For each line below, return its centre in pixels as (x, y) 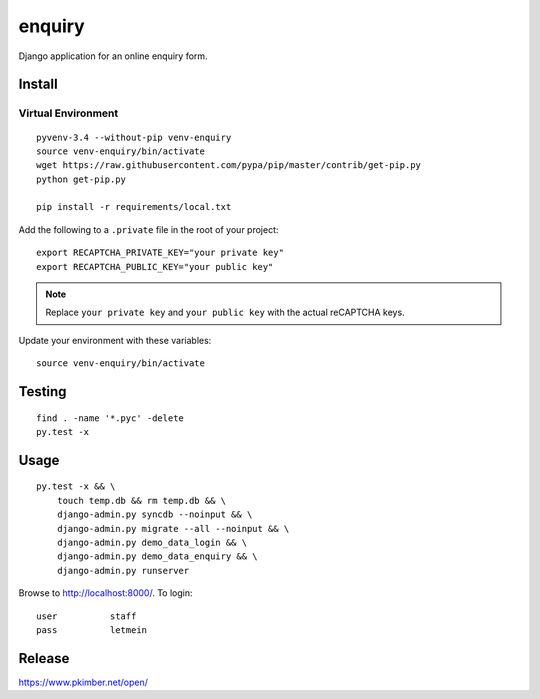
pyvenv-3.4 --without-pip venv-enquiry (134, 137)
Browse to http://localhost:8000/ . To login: (106, 593)
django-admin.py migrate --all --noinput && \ (173, 528)
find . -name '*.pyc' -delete (110, 418)
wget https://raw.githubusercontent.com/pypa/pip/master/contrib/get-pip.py (229, 165)
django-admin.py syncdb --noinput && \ (154, 514)
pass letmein (92, 629)
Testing (42, 391)
